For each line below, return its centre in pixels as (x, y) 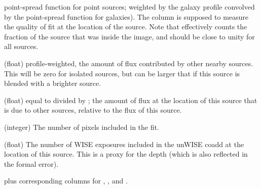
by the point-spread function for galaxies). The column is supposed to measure (126, 16)
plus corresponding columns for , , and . (66, 181)
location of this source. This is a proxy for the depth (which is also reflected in (126, 154)
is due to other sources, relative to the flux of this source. (93, 110)
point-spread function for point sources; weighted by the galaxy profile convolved (129, 7)
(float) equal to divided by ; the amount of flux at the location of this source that (131, 100)
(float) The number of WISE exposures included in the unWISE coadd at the (124, 144)
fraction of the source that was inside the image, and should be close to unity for (129, 36)
